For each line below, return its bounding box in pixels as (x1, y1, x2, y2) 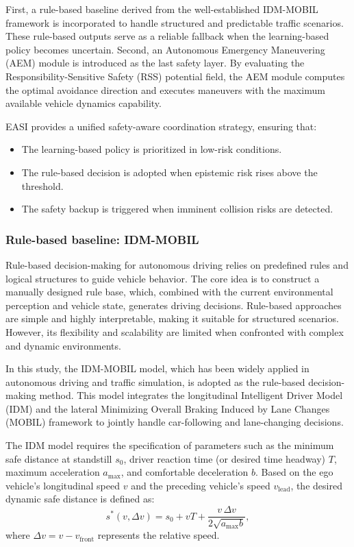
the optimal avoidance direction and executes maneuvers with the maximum (5, 82, 325, 97)
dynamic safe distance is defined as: (5, 491, 155, 506)
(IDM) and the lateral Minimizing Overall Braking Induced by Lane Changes (5, 401, 330, 415)
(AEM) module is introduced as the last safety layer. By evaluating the (5, 56, 305, 70)
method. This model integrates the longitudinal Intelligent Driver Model (39, 388, 343, 402)
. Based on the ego (255, 465, 333, 479)
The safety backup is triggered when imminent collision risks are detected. (21, 202, 333, 216)
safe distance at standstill (5, 451, 112, 465)
